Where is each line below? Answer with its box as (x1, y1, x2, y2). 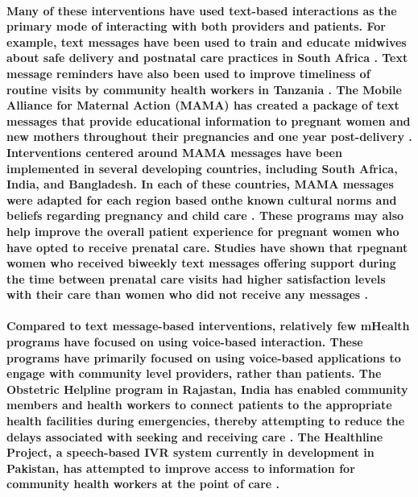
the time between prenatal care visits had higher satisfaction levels (6, 270, 386, 287)
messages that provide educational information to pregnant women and (6, 112, 411, 129)
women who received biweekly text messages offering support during (6, 255, 396, 271)
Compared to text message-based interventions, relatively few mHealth (6, 317, 410, 334)
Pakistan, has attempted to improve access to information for (6, 459, 355, 476)
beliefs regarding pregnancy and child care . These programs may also (6, 207, 404, 224)
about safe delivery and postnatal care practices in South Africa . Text (6, 49, 408, 66)
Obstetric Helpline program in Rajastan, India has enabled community (6, 380, 408, 397)
